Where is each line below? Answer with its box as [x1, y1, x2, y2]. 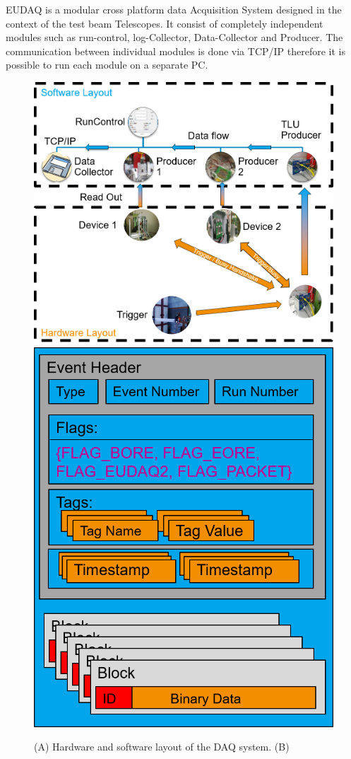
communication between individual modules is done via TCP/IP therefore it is [6, 43, 345, 58]
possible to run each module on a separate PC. [6, 57, 208, 72]
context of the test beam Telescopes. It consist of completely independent [6, 16, 323, 30]
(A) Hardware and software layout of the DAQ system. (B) [34, 739, 290, 754]
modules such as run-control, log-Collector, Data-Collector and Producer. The [6, 30, 343, 45]
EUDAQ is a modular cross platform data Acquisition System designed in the [6, 2, 342, 16]
